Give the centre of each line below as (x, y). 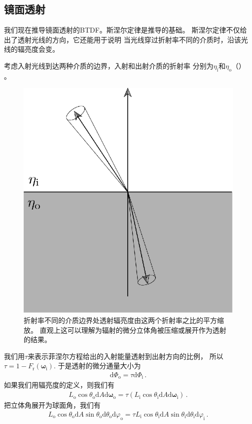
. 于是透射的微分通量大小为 (97, 366)
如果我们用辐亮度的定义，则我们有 (59, 385)
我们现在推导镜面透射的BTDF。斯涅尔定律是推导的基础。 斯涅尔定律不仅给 (126, 30)
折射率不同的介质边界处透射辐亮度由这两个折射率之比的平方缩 (124, 320)
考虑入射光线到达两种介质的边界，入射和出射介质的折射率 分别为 (109, 65)
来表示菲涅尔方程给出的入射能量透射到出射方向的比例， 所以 (126, 356)
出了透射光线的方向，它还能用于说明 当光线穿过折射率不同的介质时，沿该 (123, 39)
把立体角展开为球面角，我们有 (52, 405)
